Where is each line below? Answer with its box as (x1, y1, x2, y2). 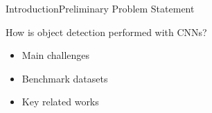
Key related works (21, 94, 99, 109)
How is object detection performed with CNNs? (6, 24, 207, 39)
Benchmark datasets (21, 71, 108, 85)
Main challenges (21, 48, 90, 62)
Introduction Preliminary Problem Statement (6, 1, 195, 15)
